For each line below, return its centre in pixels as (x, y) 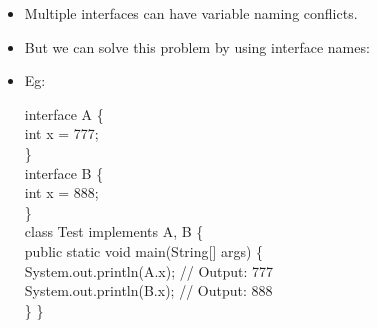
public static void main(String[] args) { (144, 250)
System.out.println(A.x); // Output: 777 (149, 270)
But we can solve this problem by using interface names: (197, 46)
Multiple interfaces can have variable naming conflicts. (191, 13)
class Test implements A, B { (114, 231)
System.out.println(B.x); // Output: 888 (148, 290)
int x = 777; (61, 133)
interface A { (64, 113)
